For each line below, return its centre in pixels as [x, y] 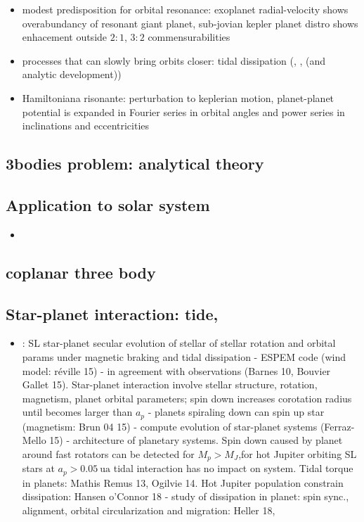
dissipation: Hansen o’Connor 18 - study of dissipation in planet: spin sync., [186, 496]
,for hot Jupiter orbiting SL [298, 453]
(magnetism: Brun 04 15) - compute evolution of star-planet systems [170, 426]
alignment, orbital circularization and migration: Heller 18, [149, 510]
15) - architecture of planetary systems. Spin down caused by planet [196, 440]
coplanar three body [81, 272]
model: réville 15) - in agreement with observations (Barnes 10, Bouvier [176, 370]
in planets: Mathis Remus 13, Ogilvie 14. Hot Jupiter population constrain [183, 482]
